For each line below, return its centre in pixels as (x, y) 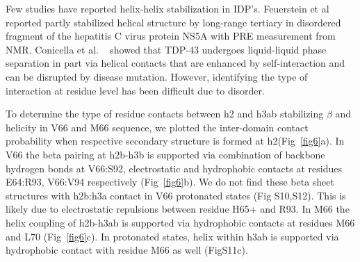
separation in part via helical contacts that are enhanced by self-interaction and (175, 63)
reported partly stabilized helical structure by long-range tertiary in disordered (173, 22)
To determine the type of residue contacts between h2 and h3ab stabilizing (165, 114)
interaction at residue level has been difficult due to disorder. (135, 90)
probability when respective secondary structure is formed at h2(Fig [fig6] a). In (175, 141)
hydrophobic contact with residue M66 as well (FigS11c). (127, 250)
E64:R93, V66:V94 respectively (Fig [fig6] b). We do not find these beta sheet (170, 182)
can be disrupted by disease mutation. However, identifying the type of (157, 76)
